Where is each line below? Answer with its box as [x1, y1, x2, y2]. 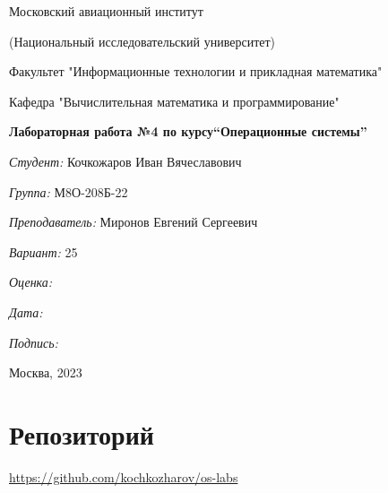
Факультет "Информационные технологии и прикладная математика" [9, 62, 383, 81]
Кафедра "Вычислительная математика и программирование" [9, 91, 340, 110]
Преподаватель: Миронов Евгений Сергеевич [9, 212, 258, 231]
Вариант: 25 [9, 242, 78, 261]
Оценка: [9, 272, 53, 291]
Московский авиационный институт [9, 2, 203, 20]
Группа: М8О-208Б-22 [9, 182, 128, 201]
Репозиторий [9, 415, 154, 452]
